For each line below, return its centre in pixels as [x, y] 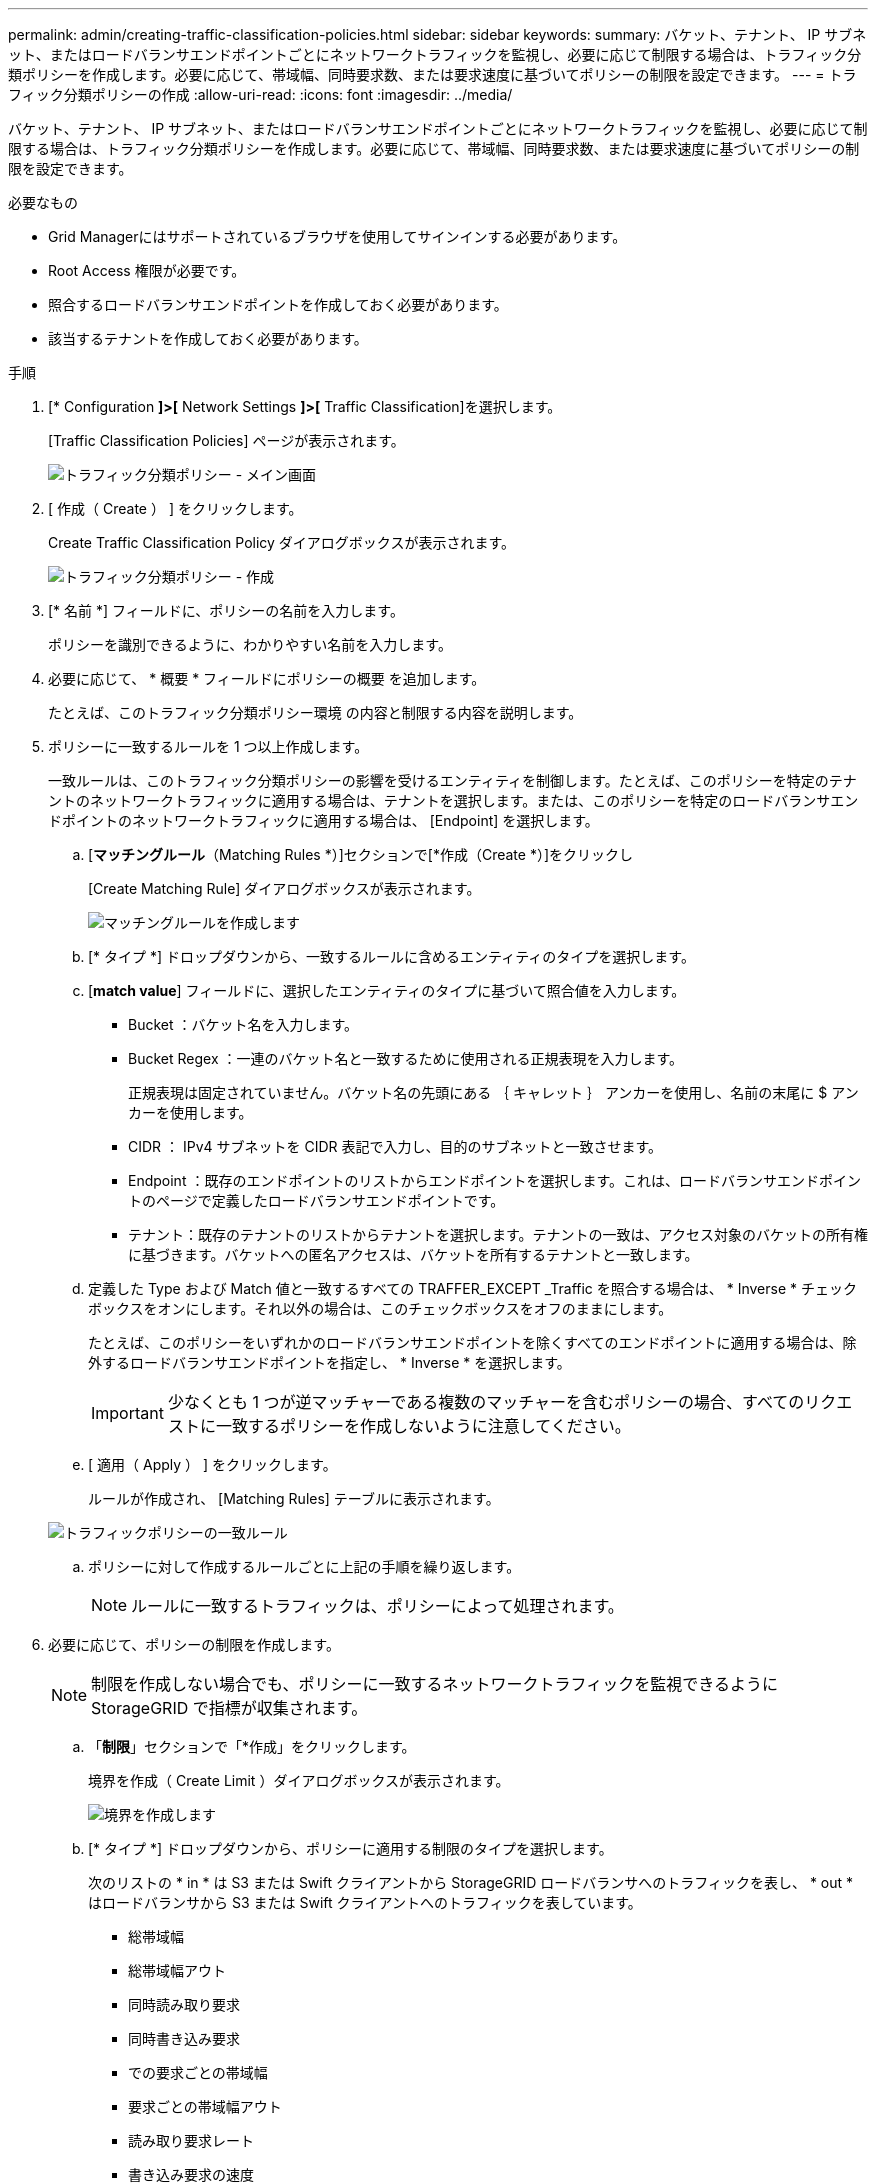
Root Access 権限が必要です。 [147, 270]
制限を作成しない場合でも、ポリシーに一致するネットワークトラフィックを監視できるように [434, 1684]
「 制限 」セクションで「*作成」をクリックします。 [252, 1746]
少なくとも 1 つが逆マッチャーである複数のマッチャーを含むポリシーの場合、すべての [486, 1402]
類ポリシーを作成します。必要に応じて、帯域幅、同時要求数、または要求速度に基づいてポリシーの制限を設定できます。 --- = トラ [432, 74]
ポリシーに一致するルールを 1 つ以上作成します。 [208, 746]
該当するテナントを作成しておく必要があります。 [208, 338]
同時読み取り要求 [184, 2004]
